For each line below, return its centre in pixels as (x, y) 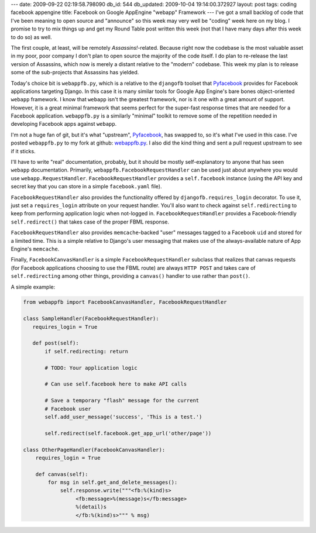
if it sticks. (23, 151)
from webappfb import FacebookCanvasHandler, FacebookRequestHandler (125, 302)
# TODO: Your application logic (91, 368)
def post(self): (56, 343)
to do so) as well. (31, 37)
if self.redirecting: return (87, 351)
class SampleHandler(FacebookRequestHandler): (91, 319)
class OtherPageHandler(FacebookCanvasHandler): (94, 450)
